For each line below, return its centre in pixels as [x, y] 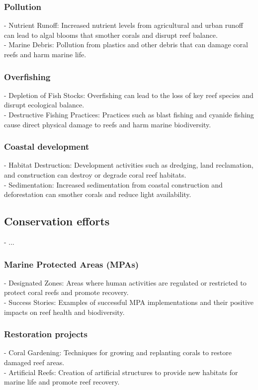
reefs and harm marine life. [45, 54]
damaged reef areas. [34, 362]
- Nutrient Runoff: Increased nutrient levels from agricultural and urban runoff [124, 25]
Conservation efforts [57, 221]
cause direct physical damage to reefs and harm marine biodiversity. [108, 124]
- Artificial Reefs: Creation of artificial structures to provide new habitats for [121, 372]
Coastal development [47, 146]
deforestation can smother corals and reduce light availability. [98, 194]
